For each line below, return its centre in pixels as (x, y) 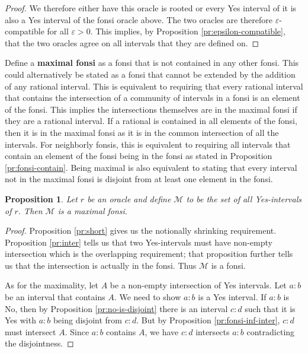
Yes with (20, 320)
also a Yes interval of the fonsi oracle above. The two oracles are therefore (139, 19)
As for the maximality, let (52, 285)
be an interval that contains (55, 297)
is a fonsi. (228, 265)
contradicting (271, 331)
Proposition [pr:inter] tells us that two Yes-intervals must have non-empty (139, 242)
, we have (162, 331)
